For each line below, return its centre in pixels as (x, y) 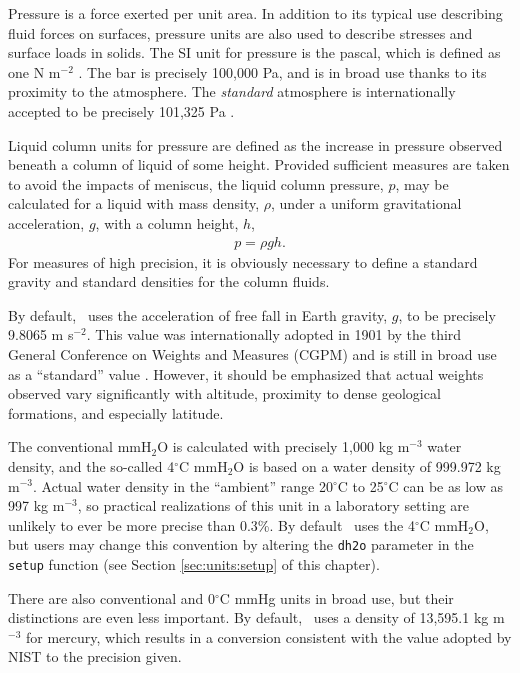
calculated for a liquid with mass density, (134, 203)
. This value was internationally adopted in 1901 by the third (274, 334)
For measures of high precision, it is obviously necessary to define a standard (243, 261)
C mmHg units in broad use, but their (336, 597)
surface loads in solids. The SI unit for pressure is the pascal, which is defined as (254, 52)
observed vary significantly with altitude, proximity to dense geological (224, 393)
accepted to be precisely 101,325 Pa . (121, 110)
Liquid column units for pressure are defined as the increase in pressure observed (255, 144)
